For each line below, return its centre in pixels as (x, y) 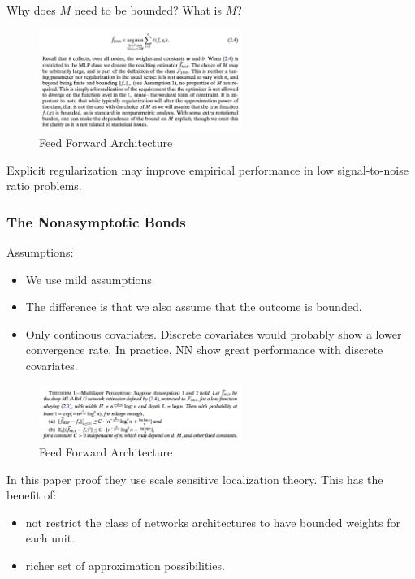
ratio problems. (44, 186)
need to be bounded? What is (148, 10)
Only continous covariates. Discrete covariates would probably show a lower (214, 333)
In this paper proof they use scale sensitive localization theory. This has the (195, 479)
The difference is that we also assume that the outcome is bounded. (194, 307)
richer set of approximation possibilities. (125, 565)
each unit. (50, 538)
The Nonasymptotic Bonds (96, 221)
